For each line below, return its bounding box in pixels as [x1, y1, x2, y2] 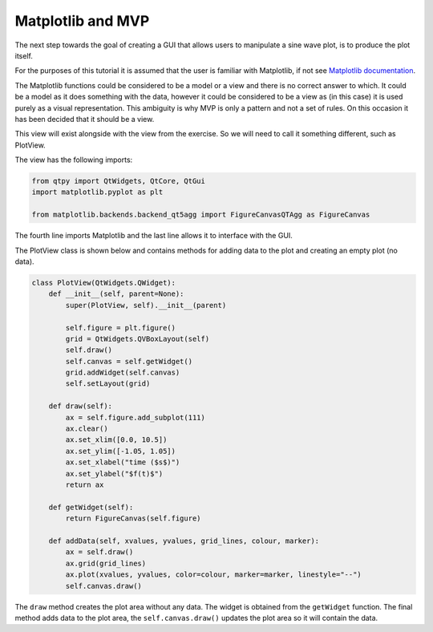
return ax [65, 480, 104, 489]
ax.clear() [65, 424, 108, 433]
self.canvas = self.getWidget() [65, 357, 192, 366]
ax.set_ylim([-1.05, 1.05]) [65, 446, 176, 456]
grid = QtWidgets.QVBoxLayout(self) [65, 334, 210, 343]
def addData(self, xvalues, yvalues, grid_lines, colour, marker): [48, 536, 320, 545]
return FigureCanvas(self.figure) [65, 514, 201, 523]
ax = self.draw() [65, 548, 134, 557]
